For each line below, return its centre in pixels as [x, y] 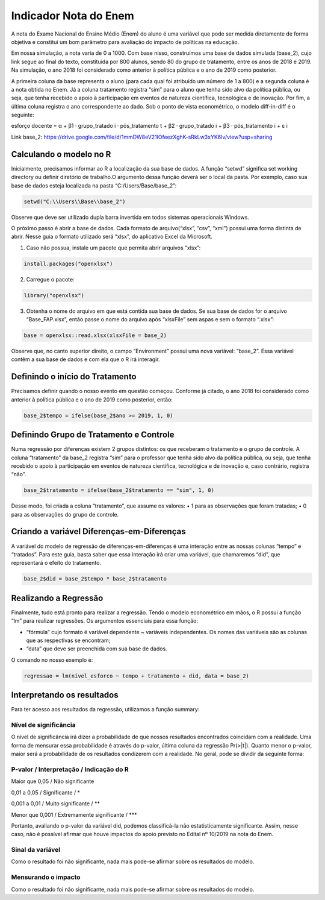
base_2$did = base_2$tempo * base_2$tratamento [95, 579]
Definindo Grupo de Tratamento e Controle [93, 435]
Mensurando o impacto [46, 877]
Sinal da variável [36, 850]
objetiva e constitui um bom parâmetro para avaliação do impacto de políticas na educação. [125, 42]
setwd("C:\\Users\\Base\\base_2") [75, 201]
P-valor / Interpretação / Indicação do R [70, 769]
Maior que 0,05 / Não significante [53, 781]
